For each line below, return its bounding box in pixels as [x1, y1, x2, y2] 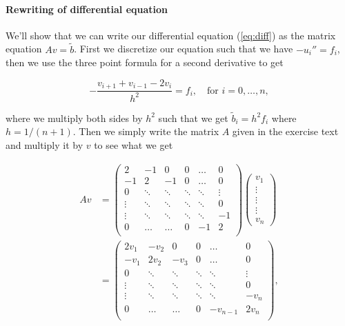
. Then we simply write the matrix [72, 124, 219, 139]
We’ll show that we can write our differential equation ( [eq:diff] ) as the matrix [6, 28, 336, 42]
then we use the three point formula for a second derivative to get [6, 55, 284, 70]
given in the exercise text [232, 124, 339, 139]
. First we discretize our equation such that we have [74, 41, 293, 56]
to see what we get [94, 138, 173, 152]
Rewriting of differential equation [6, 1, 168, 16]
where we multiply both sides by [6, 110, 143, 125]
